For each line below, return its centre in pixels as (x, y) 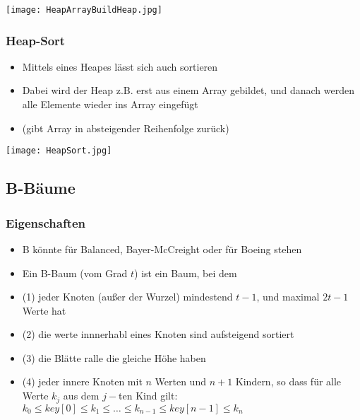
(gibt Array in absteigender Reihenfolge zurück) (126, 128)
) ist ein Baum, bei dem (186, 273)
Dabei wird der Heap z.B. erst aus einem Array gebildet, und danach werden (188, 90)
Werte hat (44, 310)
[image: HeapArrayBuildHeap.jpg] (84, 10)
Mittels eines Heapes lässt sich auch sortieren (120, 66)
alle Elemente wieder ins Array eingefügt (110, 104)
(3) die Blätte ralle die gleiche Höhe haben (114, 357)
